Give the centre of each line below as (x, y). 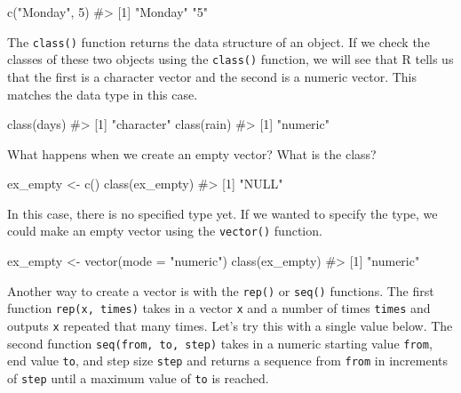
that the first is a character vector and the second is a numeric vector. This (212, 76)
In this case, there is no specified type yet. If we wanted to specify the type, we (223, 213)
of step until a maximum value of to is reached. (138, 378)
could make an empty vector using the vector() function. (165, 231)
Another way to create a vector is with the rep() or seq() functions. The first (221, 290)
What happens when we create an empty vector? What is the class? (192, 153)
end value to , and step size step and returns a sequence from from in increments (228, 361)
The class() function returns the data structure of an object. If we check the (219, 41)
